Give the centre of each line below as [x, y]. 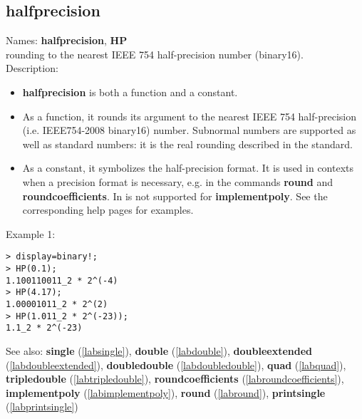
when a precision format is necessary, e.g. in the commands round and [177, 181]
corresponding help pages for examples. [108, 210]
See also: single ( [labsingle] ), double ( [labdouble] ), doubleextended [159, 350]
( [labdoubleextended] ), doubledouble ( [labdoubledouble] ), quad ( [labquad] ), [176, 364]
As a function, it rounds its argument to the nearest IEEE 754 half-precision [189, 116]
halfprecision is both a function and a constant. [130, 92]
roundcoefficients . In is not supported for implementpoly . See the [175, 196]
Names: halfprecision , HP [67, 40]
